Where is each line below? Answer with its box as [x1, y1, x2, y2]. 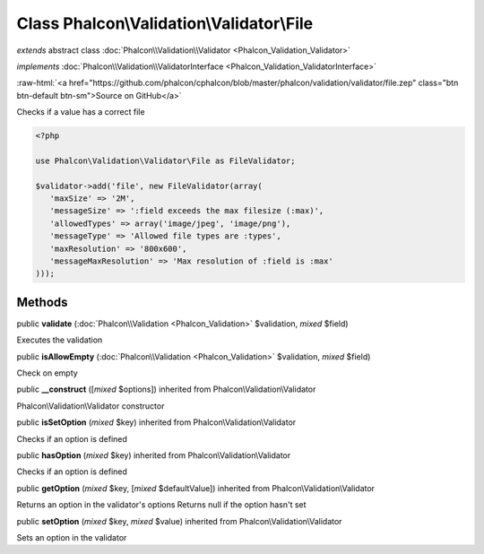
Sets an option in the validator [16, 532, 127, 542]
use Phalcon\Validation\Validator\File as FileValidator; [35, 155, 296, 166]
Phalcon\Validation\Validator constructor [16, 400, 165, 411]
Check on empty [16, 368, 78, 378]
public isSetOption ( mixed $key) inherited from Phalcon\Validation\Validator [16, 417, 297, 428]
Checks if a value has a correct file [16, 107, 145, 117]
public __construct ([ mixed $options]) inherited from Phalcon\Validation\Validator [16, 384, 316, 394]
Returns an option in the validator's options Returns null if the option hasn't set [16, 499, 307, 510]
